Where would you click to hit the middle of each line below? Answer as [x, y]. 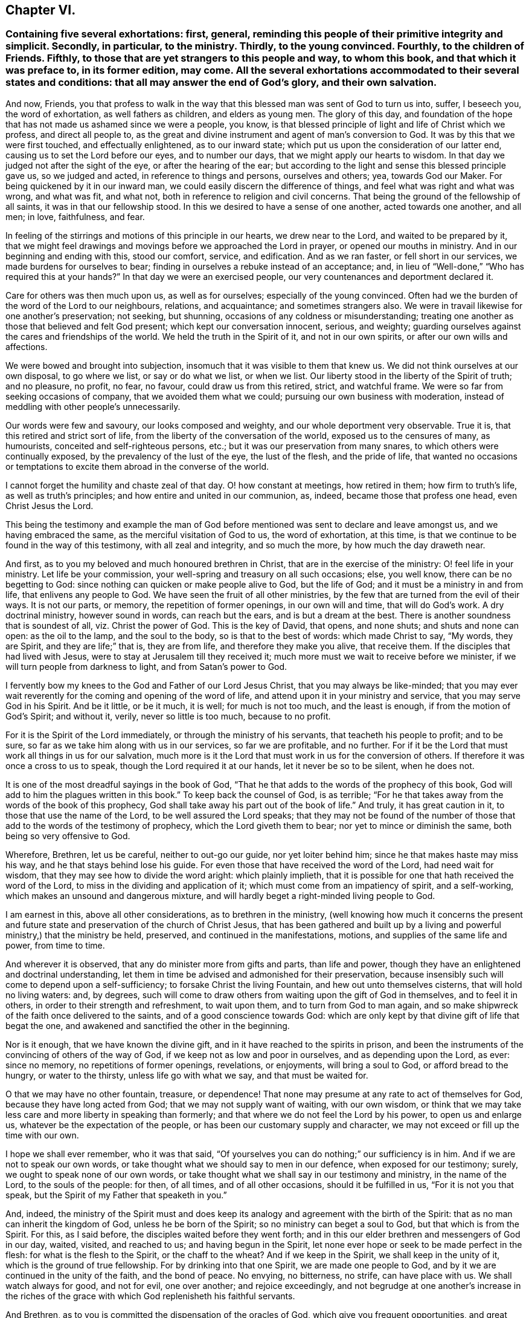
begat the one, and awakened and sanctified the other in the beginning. [148, 1025]
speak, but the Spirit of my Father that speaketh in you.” [116, 1195]
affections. [27, 346]
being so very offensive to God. [68, 836]
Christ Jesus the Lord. [50, 505]
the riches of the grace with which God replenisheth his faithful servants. [150, 1296]
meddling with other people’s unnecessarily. [93, 406]
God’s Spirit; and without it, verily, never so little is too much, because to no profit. [168, 716]
